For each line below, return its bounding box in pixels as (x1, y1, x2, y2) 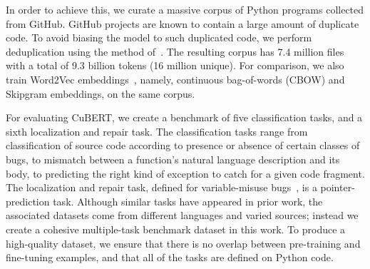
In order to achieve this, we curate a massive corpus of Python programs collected (6, 2, 364, 16)
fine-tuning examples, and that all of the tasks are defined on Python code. (6, 250, 334, 265)
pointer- (320, 180, 355, 195)
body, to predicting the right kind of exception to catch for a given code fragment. (6, 166, 365, 181)
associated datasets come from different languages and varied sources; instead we (6, 208, 359, 223)
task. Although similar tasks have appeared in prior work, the (53, 193, 323, 208)
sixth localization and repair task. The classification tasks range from (6, 123, 308, 138)
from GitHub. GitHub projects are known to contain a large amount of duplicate (6, 16, 359, 31)
